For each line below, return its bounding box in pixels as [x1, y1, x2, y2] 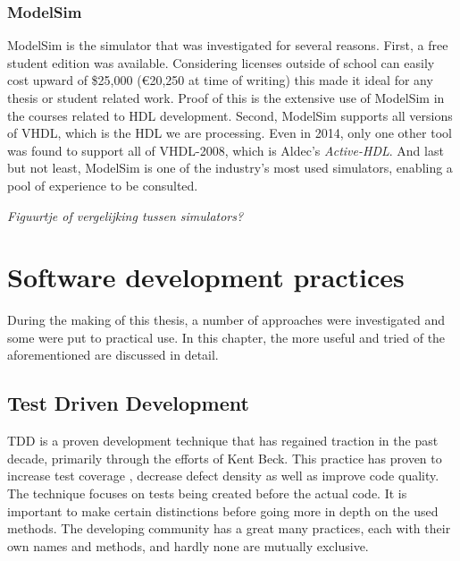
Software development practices [7, 259, 405, 295]
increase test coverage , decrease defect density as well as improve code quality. [7, 466, 439, 485]
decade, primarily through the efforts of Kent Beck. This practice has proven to [7, 448, 442, 467]
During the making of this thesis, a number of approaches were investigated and [7, 310, 445, 329]
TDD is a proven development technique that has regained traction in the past [7, 431, 439, 450]
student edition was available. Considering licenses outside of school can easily [7, 53, 435, 72]
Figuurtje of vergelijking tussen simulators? [7, 206, 244, 225]
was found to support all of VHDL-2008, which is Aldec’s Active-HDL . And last [7, 140, 444, 159]
